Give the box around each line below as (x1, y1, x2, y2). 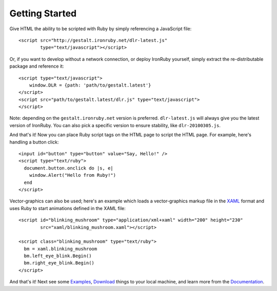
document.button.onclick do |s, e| (24, 165, 114, 171)
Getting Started (9, 8, 77, 19)
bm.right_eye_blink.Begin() (24, 260, 95, 266)
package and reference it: (9, 63, 64, 69)
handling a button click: (9, 139, 59, 145)
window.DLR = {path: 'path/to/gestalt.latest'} (29, 82, 151, 88)
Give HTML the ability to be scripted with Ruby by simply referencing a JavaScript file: (9, 26, 192, 32)
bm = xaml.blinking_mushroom (24, 246, 97, 252)
